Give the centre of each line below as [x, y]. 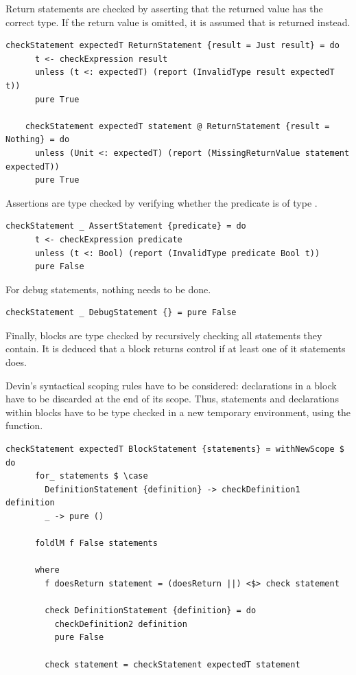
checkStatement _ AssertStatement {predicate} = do [126, 226]
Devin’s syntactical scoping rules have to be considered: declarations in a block [171, 385]
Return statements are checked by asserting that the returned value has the [164, 8]
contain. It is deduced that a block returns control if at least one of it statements [176, 348]
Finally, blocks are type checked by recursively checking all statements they [164, 335]
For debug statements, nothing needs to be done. [108, 289]
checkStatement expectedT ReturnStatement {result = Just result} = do [173, 46]
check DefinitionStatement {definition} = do [151, 611]
